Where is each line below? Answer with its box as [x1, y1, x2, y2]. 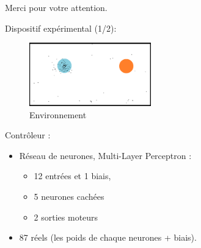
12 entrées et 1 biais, [34, 169, 111, 182]
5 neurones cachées [34, 190, 104, 203]
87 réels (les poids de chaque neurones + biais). [19, 231, 197, 244]
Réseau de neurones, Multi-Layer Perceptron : [19, 149, 192, 161]
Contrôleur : [5, 129, 51, 141]
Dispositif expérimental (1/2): [5, 21, 117, 34]
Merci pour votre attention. [5, 1, 108, 13]
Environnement [29, 108, 87, 121]
